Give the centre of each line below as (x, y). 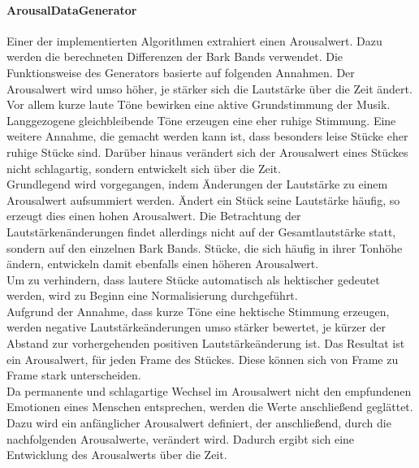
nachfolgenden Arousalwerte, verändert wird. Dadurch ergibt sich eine (181, 438)
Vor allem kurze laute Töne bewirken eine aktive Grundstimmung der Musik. (199, 104)
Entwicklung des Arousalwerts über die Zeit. (117, 455)
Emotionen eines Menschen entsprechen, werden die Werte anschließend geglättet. (210, 407)
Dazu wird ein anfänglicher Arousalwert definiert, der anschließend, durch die (199, 423)
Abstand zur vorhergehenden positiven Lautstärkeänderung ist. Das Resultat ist (206, 343)
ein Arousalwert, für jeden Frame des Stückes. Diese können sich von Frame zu (203, 359)
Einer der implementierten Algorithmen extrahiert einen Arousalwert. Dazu (194, 40)
